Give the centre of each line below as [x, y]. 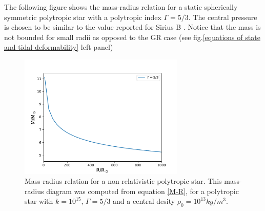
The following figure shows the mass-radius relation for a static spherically [121, 7]
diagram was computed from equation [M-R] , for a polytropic [142, 191]
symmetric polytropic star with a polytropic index [83, 17]
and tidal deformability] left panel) [59, 47]
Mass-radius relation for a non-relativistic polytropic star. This [123, 181]
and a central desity [144, 201]
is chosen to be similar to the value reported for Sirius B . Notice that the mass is [132, 27]
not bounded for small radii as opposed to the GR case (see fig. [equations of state [132, 37]
